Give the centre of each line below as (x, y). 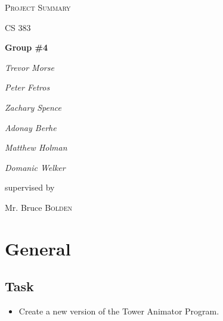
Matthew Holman (36, 147)
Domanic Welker (35, 167)
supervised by (30, 187)
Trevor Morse (30, 67)
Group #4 (27, 47)
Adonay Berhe (31, 127)
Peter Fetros (27, 87)
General (38, 248)
